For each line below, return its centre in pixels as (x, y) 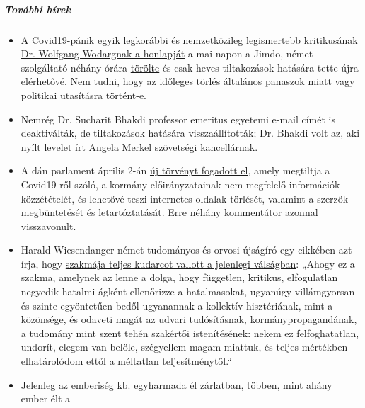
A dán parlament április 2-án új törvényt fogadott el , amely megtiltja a (175, 170)
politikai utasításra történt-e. (83, 95)
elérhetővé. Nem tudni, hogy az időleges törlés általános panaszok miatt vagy (188, 81)
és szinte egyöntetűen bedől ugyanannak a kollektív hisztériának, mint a (177, 305)
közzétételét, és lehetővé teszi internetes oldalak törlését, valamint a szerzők (185, 198)
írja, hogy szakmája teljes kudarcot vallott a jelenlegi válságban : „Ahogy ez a (188, 263)
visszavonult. (48, 226)
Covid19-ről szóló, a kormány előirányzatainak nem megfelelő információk (180, 184)
